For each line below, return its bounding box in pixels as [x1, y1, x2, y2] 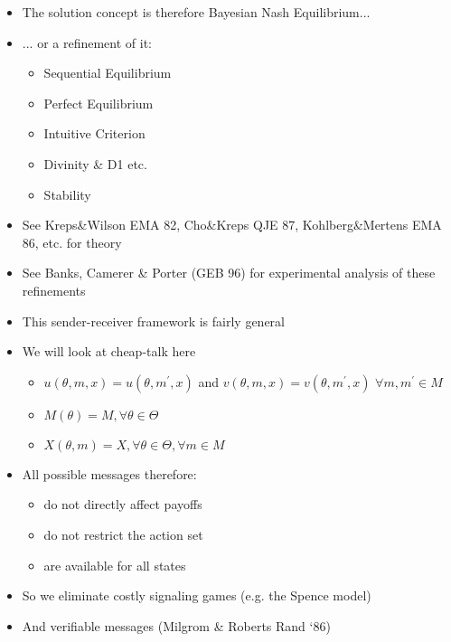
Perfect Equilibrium [43, 93, 154, 112]
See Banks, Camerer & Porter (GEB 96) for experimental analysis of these [22, 263, 436, 282]
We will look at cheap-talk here [22, 342, 196, 361]
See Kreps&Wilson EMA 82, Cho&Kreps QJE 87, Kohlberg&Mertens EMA [22, 215, 442, 234]
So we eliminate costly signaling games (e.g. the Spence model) [22, 586, 371, 605]
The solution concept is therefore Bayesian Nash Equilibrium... [22, 3, 371, 21]
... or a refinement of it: [22, 33, 152, 52]
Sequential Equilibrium [43, 63, 172, 82]
